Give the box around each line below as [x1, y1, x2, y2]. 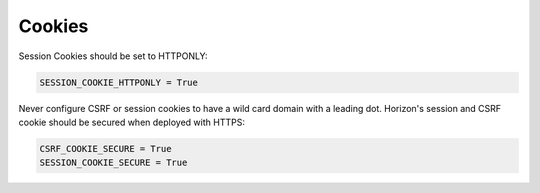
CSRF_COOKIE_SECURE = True [39, 143, 172, 154]
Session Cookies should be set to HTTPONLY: [18, 50, 209, 62]
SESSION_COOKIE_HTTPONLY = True [39, 76, 199, 88]
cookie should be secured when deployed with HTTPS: [18, 116, 245, 128]
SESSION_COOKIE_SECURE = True [39, 157, 188, 169]
